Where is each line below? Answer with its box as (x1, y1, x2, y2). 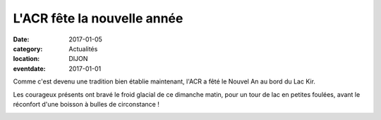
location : (13, 55, 40, 63)
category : (13, 44, 43, 53)
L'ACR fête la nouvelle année (13, 11, 183, 26)
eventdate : (13, 64, 46, 73)
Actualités (68, 44, 98, 53)
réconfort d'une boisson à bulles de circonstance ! (13, 100, 160, 108)
